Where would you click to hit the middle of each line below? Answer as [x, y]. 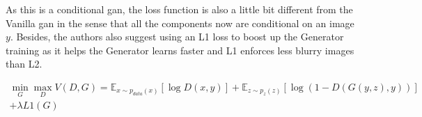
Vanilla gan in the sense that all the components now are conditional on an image [180, 23]
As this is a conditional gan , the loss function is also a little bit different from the [179, 9]
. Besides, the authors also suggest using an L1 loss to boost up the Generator [177, 37]
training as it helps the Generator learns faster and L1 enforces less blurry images [180, 50]
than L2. [24, 64]
